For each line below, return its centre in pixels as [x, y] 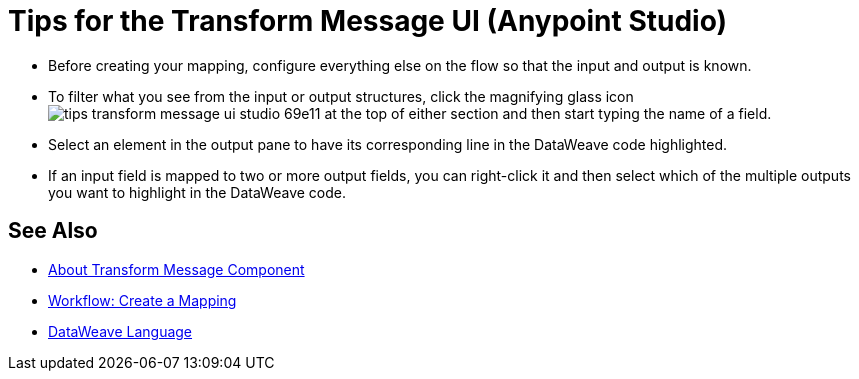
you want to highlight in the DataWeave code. [197, 192]
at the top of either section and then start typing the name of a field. [548, 113]
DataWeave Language [120, 331]
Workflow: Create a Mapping [142, 300]
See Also [53, 231]
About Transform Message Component [176, 269]
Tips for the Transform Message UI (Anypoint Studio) [368, 21]
